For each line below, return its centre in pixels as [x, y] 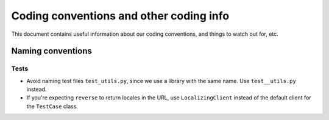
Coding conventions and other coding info [120, 16]
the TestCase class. [52, 106]
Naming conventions [52, 51]
